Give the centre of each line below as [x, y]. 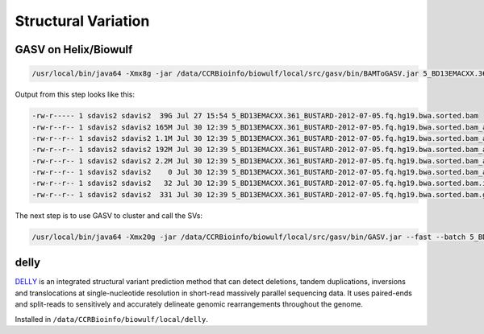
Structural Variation [82, 21]
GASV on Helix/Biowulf [74, 49]
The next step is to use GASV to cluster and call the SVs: [109, 215]
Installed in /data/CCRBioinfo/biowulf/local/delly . [112, 319]
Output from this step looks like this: [75, 95]
